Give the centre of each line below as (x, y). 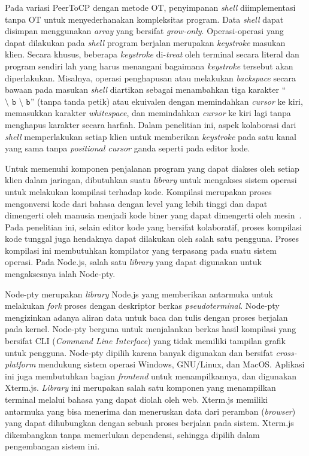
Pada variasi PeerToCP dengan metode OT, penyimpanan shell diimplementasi (150, 7)
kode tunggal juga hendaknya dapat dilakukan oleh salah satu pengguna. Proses (152, 238)
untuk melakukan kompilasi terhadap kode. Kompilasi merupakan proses (138, 191)
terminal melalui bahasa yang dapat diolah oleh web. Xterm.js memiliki (136, 399)
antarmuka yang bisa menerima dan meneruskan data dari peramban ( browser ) (150, 411)
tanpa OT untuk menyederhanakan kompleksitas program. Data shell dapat (144, 19)
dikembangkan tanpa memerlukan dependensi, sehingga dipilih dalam (132, 434)
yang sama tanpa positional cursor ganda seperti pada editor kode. (128, 148)
